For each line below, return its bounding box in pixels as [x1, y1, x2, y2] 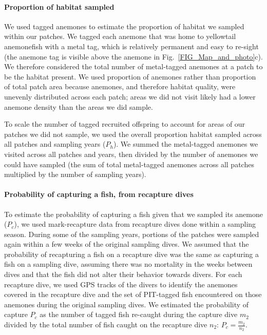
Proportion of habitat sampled [4, 1, 115, 12]
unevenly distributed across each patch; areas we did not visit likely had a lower [4, 91, 256, 102]
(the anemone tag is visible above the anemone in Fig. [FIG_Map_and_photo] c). [4, 51, 263, 62]
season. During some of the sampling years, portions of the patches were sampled [4, 228, 259, 239]
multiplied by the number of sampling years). [4, 169, 146, 180]
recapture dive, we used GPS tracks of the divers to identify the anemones [4, 279, 238, 289]
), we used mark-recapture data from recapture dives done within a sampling [14, 219, 256, 229]
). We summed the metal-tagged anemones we [113, 139, 258, 149]
